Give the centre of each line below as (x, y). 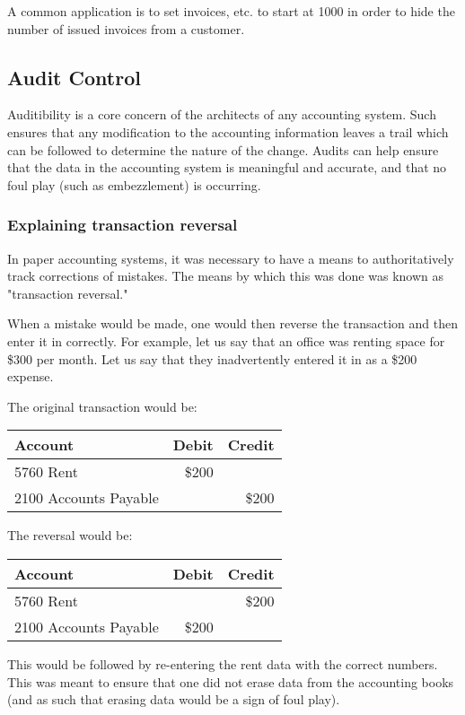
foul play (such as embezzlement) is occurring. (134, 184)
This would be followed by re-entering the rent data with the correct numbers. (223, 663)
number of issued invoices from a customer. (126, 28)
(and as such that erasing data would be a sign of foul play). (174, 699)
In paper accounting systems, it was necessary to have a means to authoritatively (231, 258)
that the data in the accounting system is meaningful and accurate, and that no (227, 167)
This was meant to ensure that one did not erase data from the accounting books (231, 681)
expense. (31, 376)
